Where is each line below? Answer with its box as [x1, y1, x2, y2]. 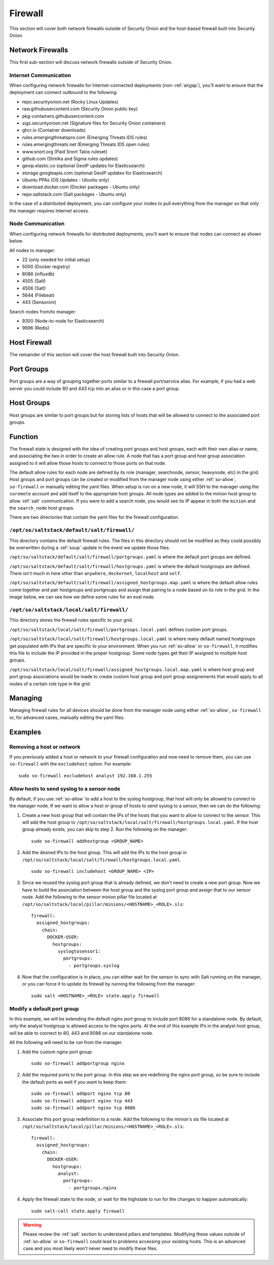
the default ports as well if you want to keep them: [22, 1079, 127, 1085]
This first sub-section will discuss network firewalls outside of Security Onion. [9, 59, 173, 65]
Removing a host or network [9, 743, 81, 750]
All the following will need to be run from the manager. [9, 1039, 123, 1046]
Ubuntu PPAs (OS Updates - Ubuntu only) [22, 177, 110, 183]
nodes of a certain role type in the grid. [9, 681, 91, 687]
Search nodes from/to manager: [9, 308, 77, 314]
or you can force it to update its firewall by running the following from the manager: [22, 981, 196, 987]
